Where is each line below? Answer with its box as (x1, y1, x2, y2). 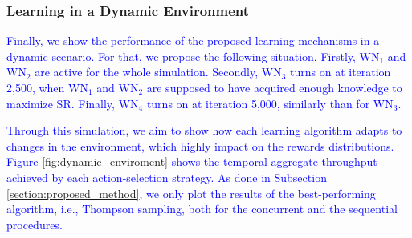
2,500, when (6, 79, 65, 95)
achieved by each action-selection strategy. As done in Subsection (6, 168, 327, 185)
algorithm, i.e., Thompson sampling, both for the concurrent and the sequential (6, 200, 398, 217)
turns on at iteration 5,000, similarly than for (146, 95, 370, 111)
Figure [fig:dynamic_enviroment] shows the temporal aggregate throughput (6, 153, 377, 170)
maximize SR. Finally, (6, 95, 115, 111)
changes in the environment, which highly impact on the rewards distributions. (6, 137, 394, 154)
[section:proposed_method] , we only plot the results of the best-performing (6, 184, 376, 201)
